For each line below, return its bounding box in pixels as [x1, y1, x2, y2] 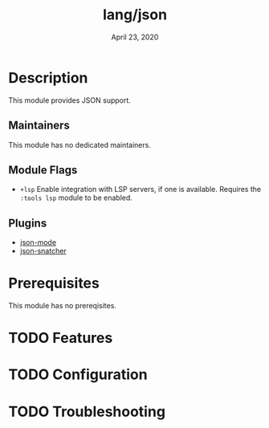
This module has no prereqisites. [8, 301, 116, 311]
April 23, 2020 [111, 32, 159, 42]
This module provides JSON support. [8, 95, 131, 105]
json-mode [19, 238, 57, 247]
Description [8, 68, 88, 87]
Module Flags [8, 163, 78, 177]
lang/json [103, 6, 167, 24]
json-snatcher [19, 247, 67, 256]
